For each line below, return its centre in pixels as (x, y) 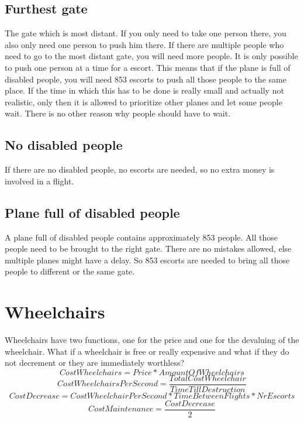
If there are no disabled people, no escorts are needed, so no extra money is (140, 169)
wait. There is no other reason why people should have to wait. (118, 113)
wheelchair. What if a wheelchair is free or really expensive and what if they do (147, 351)
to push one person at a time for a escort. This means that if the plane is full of (148, 67)
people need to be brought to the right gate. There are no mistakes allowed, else (148, 248)
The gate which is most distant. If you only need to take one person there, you (146, 33)
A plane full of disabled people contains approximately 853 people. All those (141, 237)
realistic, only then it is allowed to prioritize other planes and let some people (144, 102)
